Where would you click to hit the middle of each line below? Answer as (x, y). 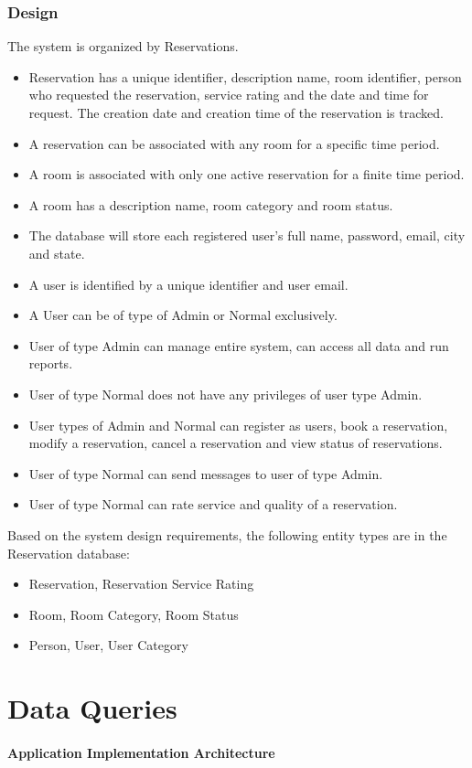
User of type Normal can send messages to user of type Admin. (206, 473)
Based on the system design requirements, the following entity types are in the (227, 534)
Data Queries (92, 708)
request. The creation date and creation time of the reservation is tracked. (236, 112)
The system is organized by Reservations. (123, 46)
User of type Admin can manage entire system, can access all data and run (239, 345)
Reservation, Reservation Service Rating (141, 584)
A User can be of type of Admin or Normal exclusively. (183, 315)
